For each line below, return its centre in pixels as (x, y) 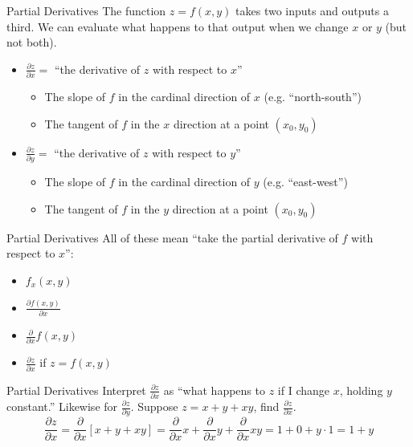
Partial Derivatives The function (86, 10)
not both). (32, 42)
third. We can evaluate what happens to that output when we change (178, 26)
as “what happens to (214, 390)
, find (266, 406)
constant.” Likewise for (62, 406)
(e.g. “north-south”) (313, 97)
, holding (361, 390)
